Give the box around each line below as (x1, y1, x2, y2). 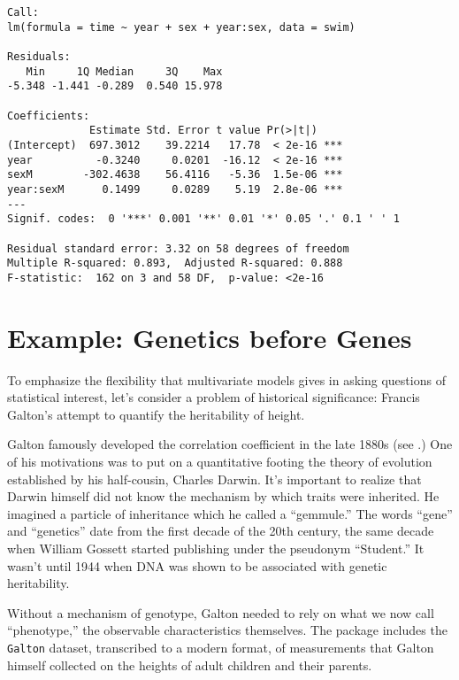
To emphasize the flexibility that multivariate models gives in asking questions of (7, 370, 446, 389)
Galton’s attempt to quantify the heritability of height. (7, 405, 305, 423)
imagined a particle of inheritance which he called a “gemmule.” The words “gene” (7, 504, 453, 522)
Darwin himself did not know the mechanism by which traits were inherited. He (7, 487, 440, 506)
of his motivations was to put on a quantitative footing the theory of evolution (7, 452, 432, 470)
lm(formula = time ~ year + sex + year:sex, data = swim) (7, 20, 356, 34)
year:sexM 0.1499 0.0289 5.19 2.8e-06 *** (7, 182, 343, 196)
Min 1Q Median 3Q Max (26, 65, 223, 78)
